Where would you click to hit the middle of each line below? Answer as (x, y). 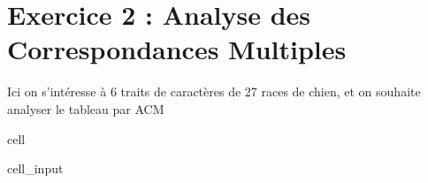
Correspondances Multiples (177, 49)
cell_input (35, 168)
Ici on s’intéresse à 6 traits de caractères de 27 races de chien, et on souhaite (214, 91)
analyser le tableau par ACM (86, 108)
